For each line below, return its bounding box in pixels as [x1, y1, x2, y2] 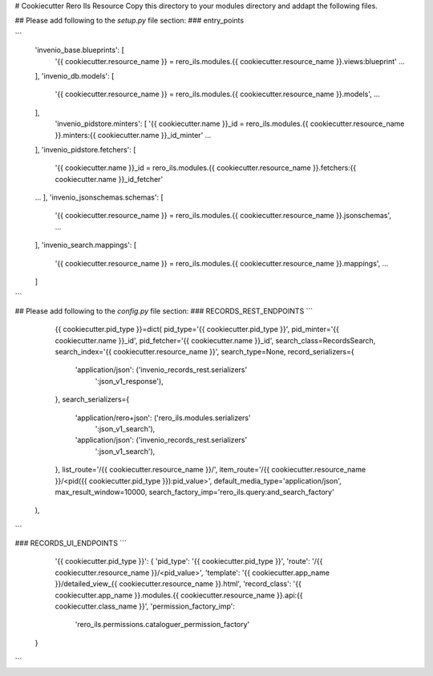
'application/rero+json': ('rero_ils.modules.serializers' [75, 413, 252, 423]
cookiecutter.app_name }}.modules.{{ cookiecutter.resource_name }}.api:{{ [55, 590, 304, 600]
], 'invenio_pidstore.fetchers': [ [34, 144, 136, 154]
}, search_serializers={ [55, 395, 130, 404]
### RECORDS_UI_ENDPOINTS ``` [14, 538, 127, 548]
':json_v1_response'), [95, 376, 164, 386]
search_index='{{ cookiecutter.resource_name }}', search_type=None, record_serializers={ [55, 346, 354, 356]
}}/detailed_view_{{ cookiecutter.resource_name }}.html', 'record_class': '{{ [55, 579, 302, 589]
